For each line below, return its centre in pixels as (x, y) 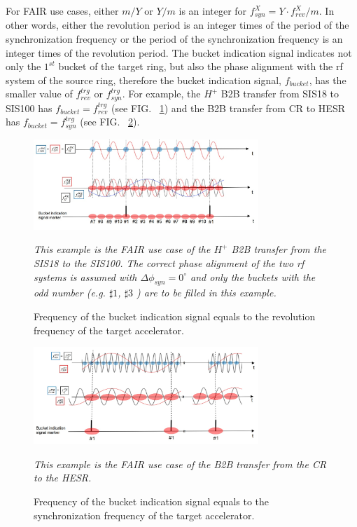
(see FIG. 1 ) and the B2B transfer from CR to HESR (228, 108)
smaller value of (39, 94)
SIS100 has (29, 108)
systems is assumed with (85, 276)
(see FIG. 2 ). (110, 122)
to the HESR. (63, 478)
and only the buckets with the (253, 276)
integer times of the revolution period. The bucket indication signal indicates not (179, 52)
